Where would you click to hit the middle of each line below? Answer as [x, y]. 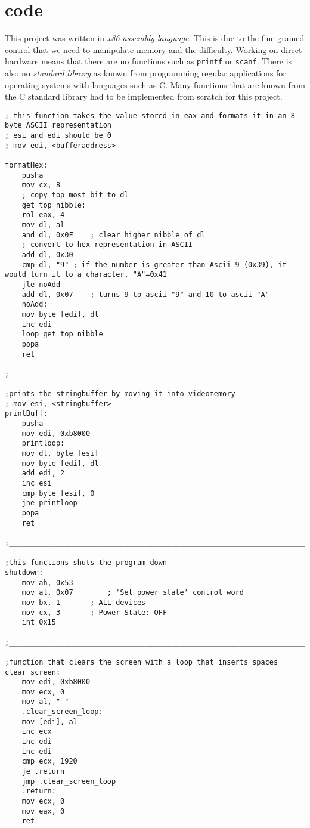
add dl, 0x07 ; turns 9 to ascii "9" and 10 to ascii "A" [145, 294]
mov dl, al [43, 225]
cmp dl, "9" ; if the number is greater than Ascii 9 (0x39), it [154, 265]
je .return [43, 772]
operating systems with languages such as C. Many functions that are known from [155, 84]
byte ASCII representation [58, 126]
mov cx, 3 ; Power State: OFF [94, 612]
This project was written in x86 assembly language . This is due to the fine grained [155, 38]
